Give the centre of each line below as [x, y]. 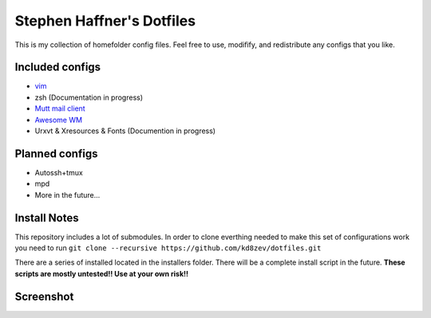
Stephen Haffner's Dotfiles [105, 21]
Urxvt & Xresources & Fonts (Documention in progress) [125, 131]
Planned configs [56, 153]
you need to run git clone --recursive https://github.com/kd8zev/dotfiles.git [168, 248]
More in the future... [67, 194]
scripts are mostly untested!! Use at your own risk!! [102, 273]
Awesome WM [59, 120]
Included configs [58, 67]
